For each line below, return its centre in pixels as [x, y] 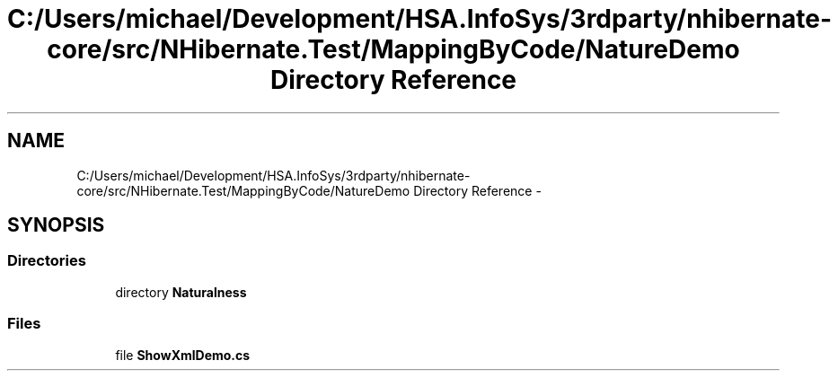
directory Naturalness [181, 292]
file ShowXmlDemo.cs [183, 355]
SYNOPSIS [56, 225]
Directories [47, 261]
